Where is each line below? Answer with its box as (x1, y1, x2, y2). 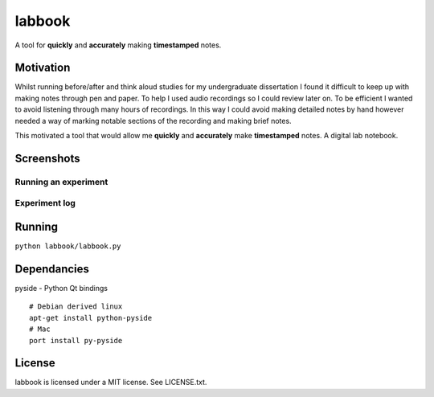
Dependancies (14, 262, 90, 276)
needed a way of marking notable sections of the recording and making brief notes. (14, 116, 293, 125)
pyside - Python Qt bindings (14, 283, 108, 293)
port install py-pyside (29, 336, 123, 345)
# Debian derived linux (29, 302, 123, 311)
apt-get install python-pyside (29, 313, 153, 322)
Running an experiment (14, 176, 108, 187)
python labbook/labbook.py (14, 242, 121, 251)
